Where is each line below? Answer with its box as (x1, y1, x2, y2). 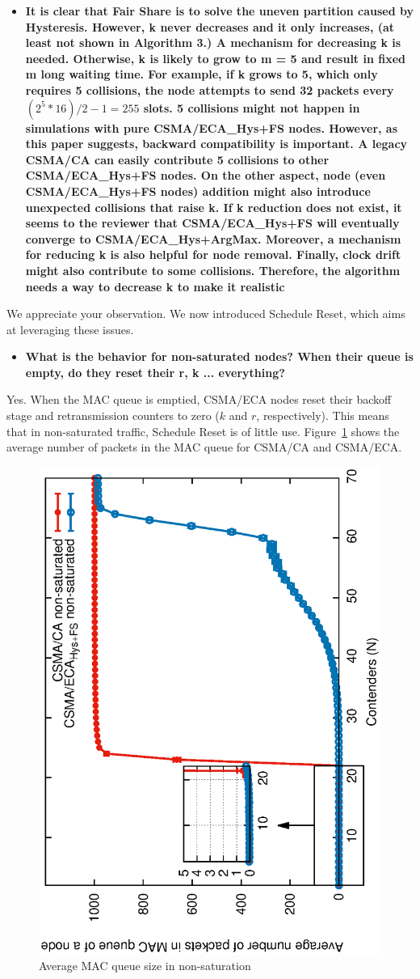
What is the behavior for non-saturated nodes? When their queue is (25, 348, 414, 365)
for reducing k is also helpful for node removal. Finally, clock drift (25, 246, 401, 263)
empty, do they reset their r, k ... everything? (25, 363, 285, 380)
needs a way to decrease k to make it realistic (25, 278, 285, 295)
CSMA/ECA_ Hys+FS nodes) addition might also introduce (25, 182, 371, 199)
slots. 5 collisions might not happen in (143, 99, 360, 116)
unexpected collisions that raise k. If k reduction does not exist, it (25, 198, 402, 215)
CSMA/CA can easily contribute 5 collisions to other (25, 150, 330, 167)
